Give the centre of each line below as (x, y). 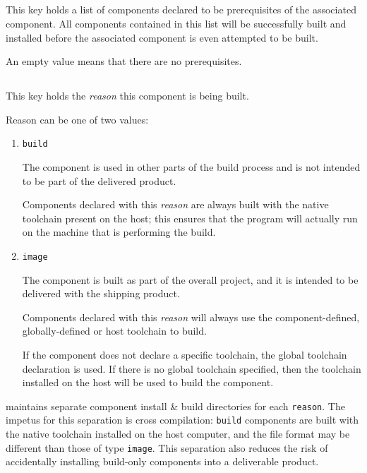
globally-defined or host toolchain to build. (114, 331)
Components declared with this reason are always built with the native (175, 204)
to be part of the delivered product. (99, 180)
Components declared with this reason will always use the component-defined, (191, 317)
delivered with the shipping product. (101, 293)
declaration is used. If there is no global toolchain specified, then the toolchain (192, 368)
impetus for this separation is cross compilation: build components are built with (182, 420)
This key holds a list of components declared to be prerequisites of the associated (181, 10)
